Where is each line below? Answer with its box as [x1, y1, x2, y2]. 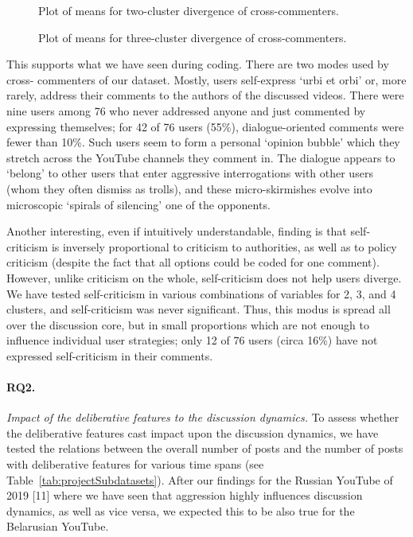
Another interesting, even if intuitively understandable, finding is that [6, 223, 347, 239]
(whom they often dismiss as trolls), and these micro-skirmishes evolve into [6, 180, 372, 197]
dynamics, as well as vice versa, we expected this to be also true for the [6, 502, 355, 519]
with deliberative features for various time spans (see [6, 456, 264, 473]
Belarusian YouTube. [6, 518, 109, 535]
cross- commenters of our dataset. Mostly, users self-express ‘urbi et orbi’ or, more [6, 71, 407, 88]
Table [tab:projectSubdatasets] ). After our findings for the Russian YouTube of [6, 471, 393, 488]
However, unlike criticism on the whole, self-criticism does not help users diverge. [6, 269, 402, 286]
